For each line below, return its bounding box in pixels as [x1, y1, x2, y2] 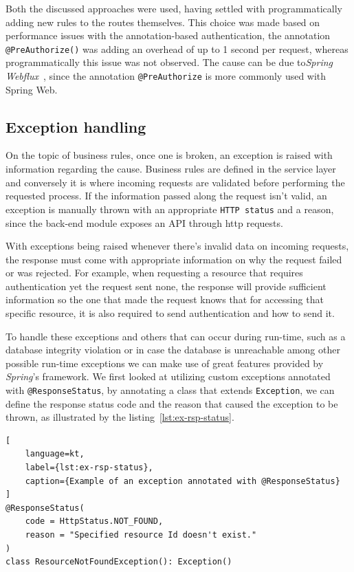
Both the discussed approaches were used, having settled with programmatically [5, 1, 343, 15]
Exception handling [5, 115, 146, 137]
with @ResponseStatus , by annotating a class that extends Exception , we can [5, 383, 335, 397]
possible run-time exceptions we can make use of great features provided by [5, 355, 324, 370]
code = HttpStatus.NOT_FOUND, [25, 516, 164, 527]
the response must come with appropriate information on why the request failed [5, 252, 342, 266]
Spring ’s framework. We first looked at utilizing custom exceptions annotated [5, 369, 331, 384]
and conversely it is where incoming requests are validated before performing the [5, 175, 345, 189]
